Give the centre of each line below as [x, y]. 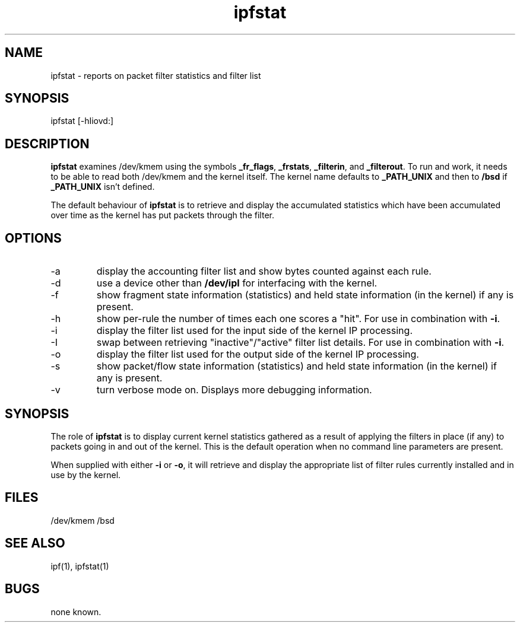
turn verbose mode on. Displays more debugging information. [234, 390]
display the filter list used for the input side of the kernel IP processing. [254, 331]
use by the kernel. [86, 475]
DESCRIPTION [47, 144]
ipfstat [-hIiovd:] [82, 121]
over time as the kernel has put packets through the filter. [162, 215]
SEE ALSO [35, 543]
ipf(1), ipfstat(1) [80, 566]
